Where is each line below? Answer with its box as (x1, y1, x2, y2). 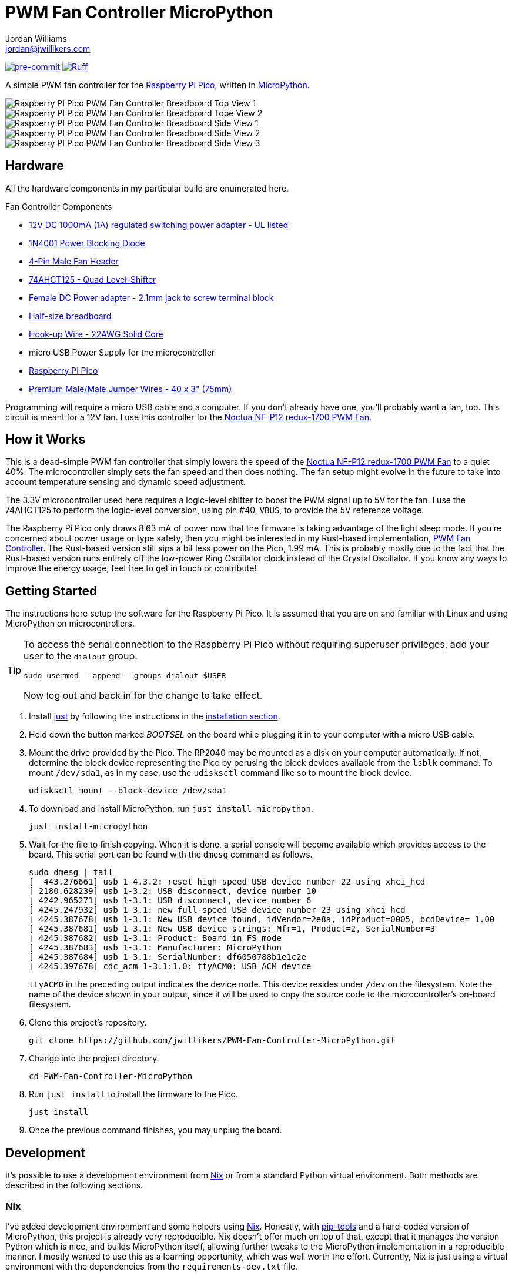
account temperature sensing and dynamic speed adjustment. (5, 477, 246, 487)
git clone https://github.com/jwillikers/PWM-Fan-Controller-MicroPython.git (29, 1036, 396, 1046)
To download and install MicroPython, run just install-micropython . (29, 803, 314, 814)
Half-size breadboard (29, 310, 112, 321)
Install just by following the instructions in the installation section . (29, 711, 280, 722)
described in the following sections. (5, 1180, 143, 1191)
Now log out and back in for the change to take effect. (24, 689, 263, 702)
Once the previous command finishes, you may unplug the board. (29, 1125, 282, 1136)
